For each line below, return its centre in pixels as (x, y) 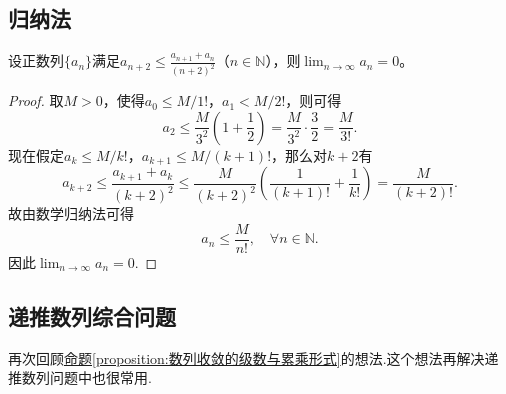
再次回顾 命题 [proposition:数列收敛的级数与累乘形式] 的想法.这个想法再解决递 (253, 357)
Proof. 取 (36, 100)
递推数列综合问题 (92, 315)
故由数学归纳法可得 (71, 213)
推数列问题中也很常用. (80, 377)
